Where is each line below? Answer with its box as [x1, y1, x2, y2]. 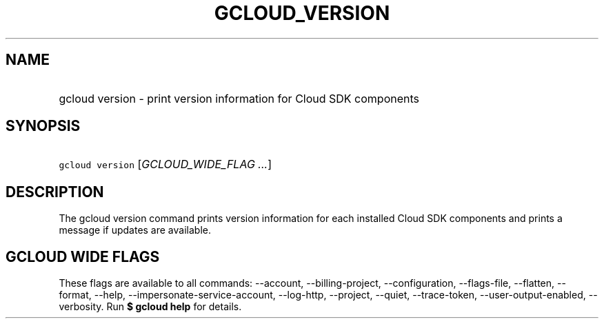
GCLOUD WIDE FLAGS [6, 247, 160, 265]
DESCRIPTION [6, 183, 104, 201]
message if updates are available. [59, 224, 211, 236]
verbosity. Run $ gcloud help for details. [59, 301, 242, 313]
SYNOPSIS [6, 117, 81, 135]
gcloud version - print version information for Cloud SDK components [59, 91, 420, 105]
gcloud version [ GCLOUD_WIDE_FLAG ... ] [59, 157, 272, 172]
